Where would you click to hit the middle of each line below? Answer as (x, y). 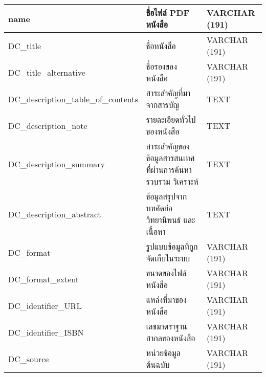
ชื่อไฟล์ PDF (168, 13)
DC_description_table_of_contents (73, 99)
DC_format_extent (44, 279)
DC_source (29, 359)
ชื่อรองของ (161, 66)
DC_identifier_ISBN (46, 332)
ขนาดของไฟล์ (166, 273)
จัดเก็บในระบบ (168, 258)
